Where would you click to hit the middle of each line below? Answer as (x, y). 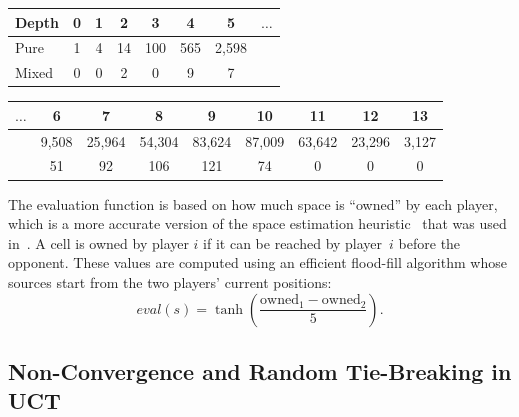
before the (429, 242)
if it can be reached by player (293, 242)
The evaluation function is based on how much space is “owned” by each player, (253, 203)
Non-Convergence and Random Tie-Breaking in (260, 370)
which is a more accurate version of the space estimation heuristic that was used (257, 223)
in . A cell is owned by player (98, 242)
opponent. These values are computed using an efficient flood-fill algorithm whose (257, 262)
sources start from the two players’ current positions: (170, 281)
